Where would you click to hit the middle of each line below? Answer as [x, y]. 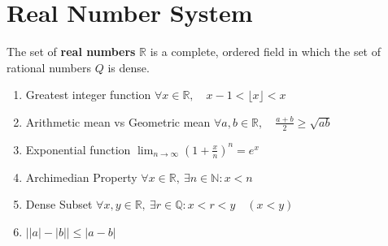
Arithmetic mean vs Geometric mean [118, 121]
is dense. [129, 67]
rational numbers [49, 67]
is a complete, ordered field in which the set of [266, 52]
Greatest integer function [88, 95]
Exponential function [78, 149]
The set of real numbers [71, 52]
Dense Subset [59, 204]
